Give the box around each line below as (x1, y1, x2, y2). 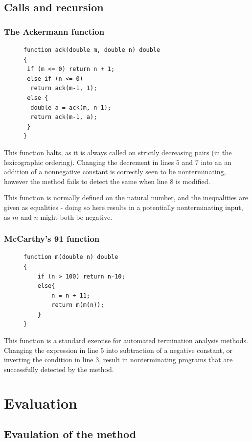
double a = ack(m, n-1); (30, 104, 111, 111)
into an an (201, 157, 232, 167)
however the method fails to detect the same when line (4, 176, 168, 186)
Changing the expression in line (4, 345, 98, 355)
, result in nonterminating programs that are (99, 354, 233, 365)
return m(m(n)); (51, 302, 104, 309)
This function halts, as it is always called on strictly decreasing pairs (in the (4, 147, 232, 157)
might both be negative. (40, 211, 113, 222)
